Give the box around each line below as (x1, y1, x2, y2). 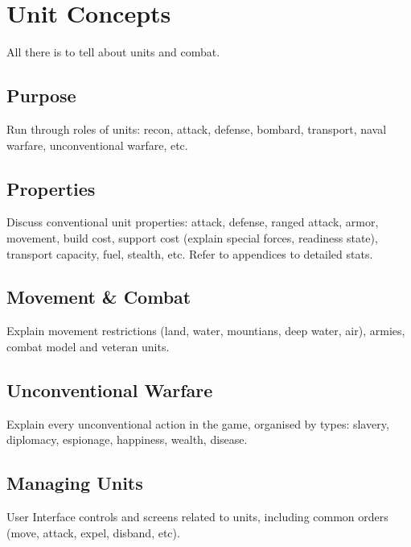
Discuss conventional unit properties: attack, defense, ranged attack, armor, (6, 213, 379, 230)
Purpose (6, 83, 76, 108)
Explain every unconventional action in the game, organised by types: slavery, (6, 415, 389, 432)
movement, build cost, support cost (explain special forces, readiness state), (6, 229, 378, 246)
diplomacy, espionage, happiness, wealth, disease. (6, 431, 248, 448)
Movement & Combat (6, 284, 191, 309)
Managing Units (6, 470, 143, 495)
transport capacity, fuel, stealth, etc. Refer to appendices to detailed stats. (6, 245, 373, 262)
